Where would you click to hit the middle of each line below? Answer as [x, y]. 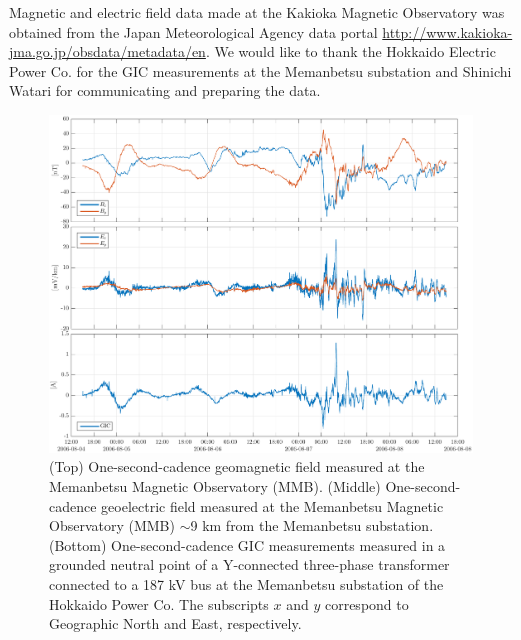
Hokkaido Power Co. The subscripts [159, 603]
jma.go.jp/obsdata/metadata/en [107, 51]
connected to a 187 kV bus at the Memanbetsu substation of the [246, 583]
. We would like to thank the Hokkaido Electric [350, 51]
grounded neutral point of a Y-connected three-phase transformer [249, 564]
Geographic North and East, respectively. [175, 623]
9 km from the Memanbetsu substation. [312, 525]
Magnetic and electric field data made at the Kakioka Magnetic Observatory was [257, 12]
